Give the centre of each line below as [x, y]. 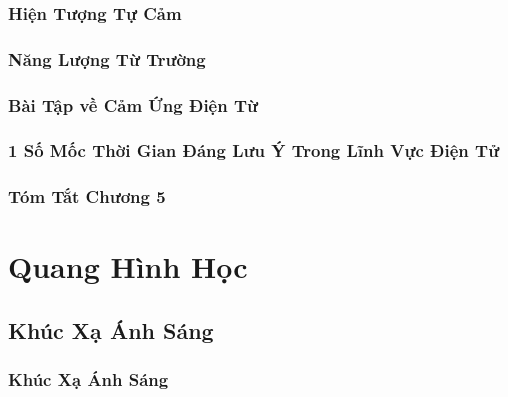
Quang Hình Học [128, 266]
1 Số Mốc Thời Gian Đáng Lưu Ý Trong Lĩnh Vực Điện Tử [254, 150]
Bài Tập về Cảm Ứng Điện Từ [133, 104]
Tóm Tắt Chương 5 [87, 196]
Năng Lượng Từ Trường [107, 58]
